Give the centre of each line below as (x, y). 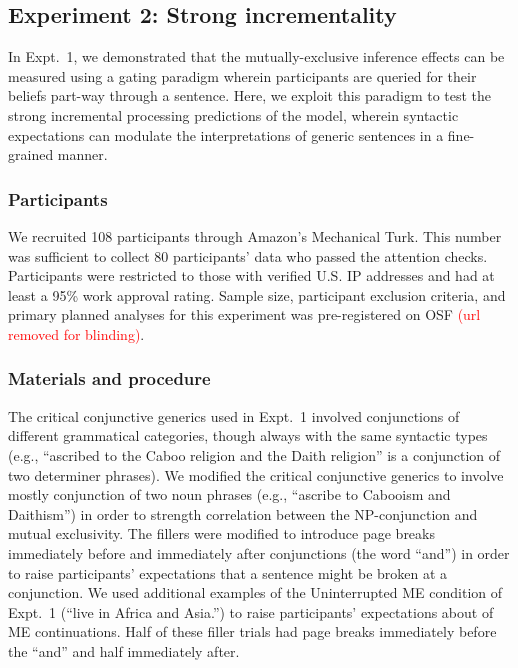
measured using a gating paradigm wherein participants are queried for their (242, 75)
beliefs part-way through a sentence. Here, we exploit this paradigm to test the (250, 95)
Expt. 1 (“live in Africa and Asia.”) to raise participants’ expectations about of (251, 611)
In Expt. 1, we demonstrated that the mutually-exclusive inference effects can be (256, 56)
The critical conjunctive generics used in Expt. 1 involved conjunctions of (234, 415)
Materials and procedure (109, 378)
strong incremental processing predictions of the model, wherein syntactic (233, 114)
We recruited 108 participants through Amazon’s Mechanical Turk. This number (255, 235)
